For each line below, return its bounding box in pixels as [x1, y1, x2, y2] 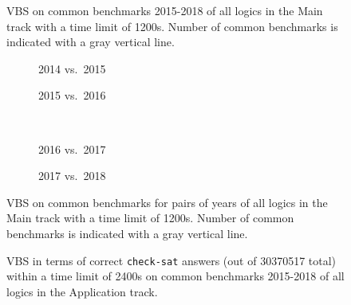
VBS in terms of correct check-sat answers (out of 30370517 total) [6, 252, 337, 268]
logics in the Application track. [6, 283, 158, 299]
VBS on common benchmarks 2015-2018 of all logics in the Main [6, 2, 323, 18]
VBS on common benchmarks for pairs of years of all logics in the [6, 194, 328, 210]
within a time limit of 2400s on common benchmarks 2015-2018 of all [6, 268, 345, 284]
